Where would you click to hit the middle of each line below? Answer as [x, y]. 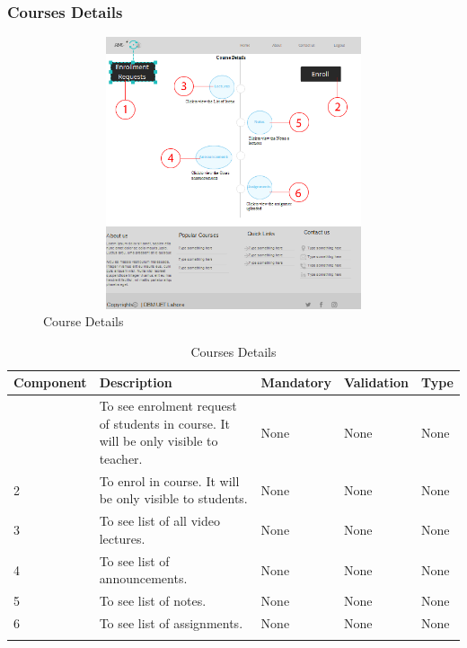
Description [136, 382]
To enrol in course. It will [169, 480]
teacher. [121, 458]
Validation [376, 382]
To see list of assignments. [171, 622]
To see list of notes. [153, 601]
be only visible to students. [173, 498]
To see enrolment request [168, 406]
